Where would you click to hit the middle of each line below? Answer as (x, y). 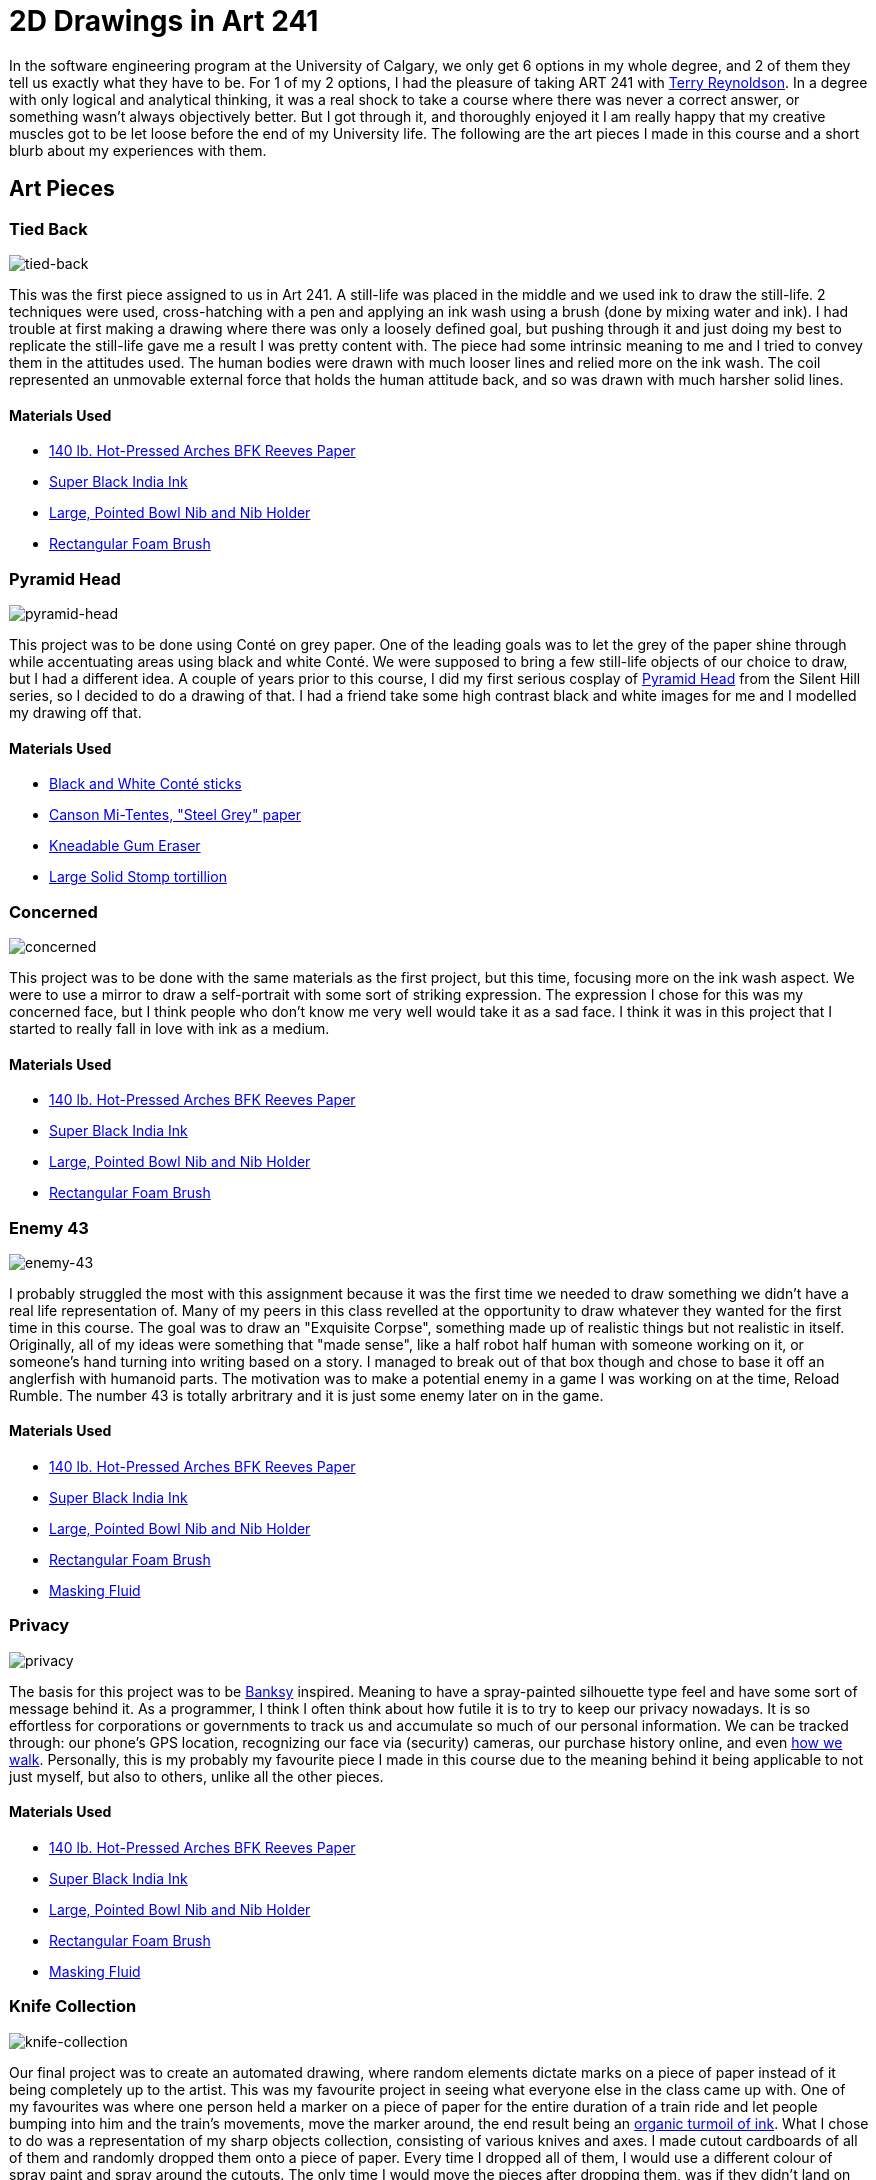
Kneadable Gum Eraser (125, 846)
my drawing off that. (75, 712)
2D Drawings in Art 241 (164, 21)
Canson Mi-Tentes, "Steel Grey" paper (175, 815)
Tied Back (48, 228)
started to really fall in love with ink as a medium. (169, 1028)
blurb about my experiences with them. (138, 150)
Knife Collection (73, 2006)
